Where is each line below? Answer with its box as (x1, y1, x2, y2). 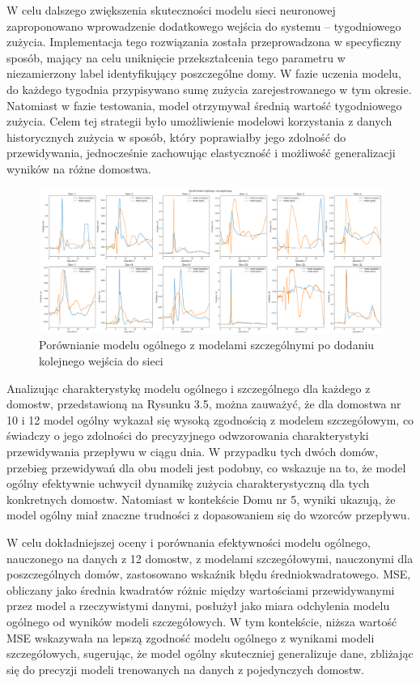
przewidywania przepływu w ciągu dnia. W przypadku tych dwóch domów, (6, 442, 379, 459)
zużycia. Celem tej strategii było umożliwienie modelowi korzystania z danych (6, 113, 392, 130)
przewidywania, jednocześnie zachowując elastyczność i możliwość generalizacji (6, 144, 396, 161)
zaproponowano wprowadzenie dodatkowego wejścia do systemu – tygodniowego (6, 17, 401, 34)
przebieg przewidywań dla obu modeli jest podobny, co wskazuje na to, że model (6, 459, 406, 476)
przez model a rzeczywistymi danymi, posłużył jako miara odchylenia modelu (6, 597, 390, 614)
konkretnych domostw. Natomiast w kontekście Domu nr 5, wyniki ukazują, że (6, 490, 396, 507)
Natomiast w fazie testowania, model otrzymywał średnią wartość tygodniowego (6, 96, 402, 113)
